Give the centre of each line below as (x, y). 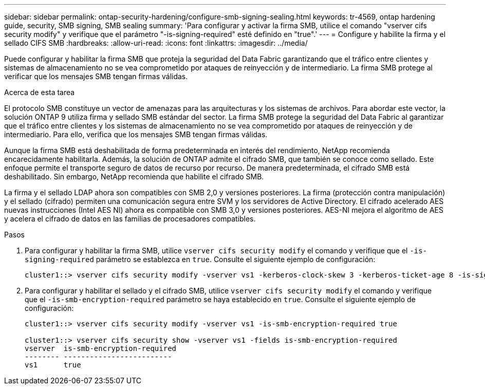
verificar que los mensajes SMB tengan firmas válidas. (96, 76)
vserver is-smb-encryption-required (101, 348)
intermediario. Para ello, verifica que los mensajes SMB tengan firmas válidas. (136, 134)
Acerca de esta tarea (40, 92)
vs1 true (53, 365)
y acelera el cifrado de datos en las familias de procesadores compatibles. (130, 219)
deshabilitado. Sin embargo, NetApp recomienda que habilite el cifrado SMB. (134, 177)
